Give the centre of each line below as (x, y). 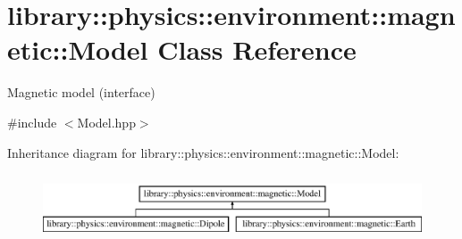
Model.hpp (106, 122)
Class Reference (257, 49)
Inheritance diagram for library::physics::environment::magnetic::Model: (203, 152)
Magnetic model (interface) (81, 92)
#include (32, 122)
